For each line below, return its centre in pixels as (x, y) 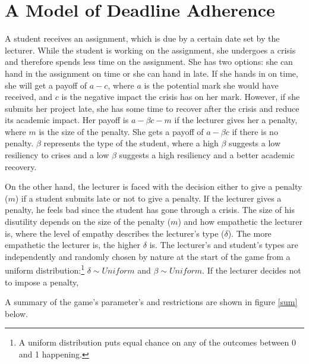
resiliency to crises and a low (57, 155)
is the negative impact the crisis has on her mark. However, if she (181, 97)
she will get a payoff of (46, 85)
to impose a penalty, (42, 282)
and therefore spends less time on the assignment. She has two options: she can (149, 62)
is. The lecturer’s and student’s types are (224, 245)
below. (16, 313)
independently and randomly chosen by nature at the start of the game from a (148, 256)
